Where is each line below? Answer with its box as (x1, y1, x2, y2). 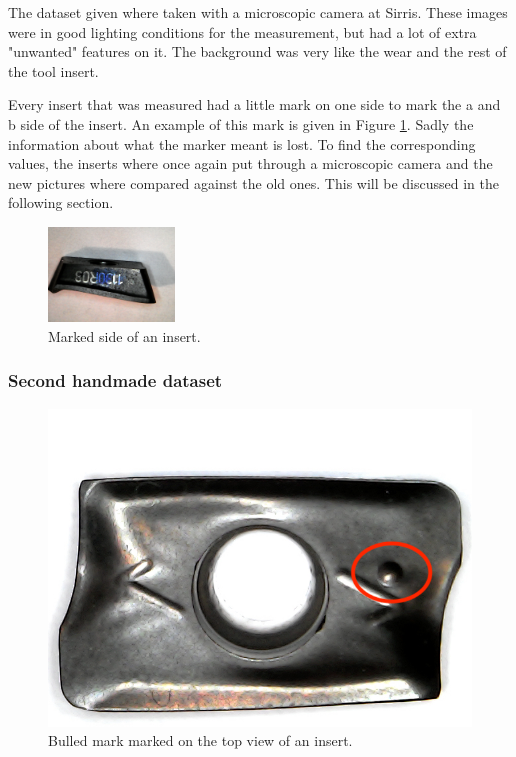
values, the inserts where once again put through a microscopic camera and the (8, 153, 493, 174)
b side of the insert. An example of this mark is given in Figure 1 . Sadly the (8, 113, 474, 134)
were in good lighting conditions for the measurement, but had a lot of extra (8, 21, 477, 42)
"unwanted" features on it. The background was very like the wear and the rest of (8, 41, 507, 62)
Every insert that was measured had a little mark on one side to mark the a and (8, 94, 501, 115)
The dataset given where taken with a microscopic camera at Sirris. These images (8, 2, 508, 22)
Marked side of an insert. (48, 325, 201, 346)
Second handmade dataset (8, 368, 223, 393)
